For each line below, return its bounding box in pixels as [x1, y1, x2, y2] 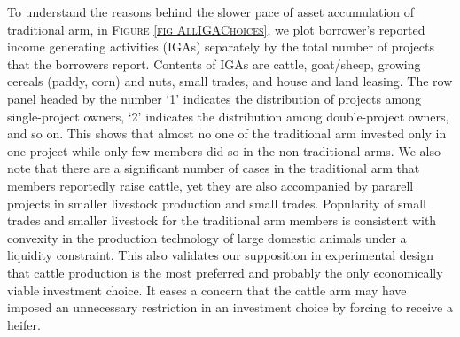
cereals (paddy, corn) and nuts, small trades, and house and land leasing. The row [7, 72, 453, 90]
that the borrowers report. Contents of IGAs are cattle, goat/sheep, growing [7, 54, 421, 73]
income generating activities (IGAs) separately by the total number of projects [7, 37, 434, 56]
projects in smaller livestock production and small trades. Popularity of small [7, 193, 426, 212]
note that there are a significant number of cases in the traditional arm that [7, 159, 420, 177]
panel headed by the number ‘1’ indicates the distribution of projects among [7, 89, 422, 107]
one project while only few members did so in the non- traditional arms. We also [7, 141, 441, 160]
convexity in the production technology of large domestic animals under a [7, 228, 407, 247]
